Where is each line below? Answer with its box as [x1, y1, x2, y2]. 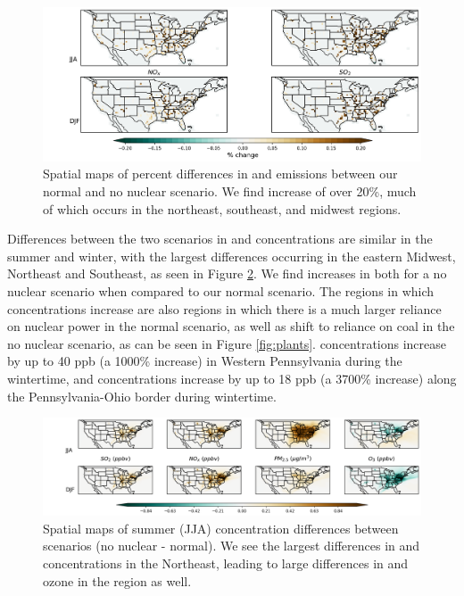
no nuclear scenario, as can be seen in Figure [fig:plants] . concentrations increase [7, 334, 447, 352]
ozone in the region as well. [43, 571, 192, 590]
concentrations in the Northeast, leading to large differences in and [43, 554, 409, 573]
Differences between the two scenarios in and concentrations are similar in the [7, 229, 433, 248]
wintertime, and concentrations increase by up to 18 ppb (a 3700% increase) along [7, 368, 457, 387]
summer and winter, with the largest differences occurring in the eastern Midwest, [7, 246, 456, 265]
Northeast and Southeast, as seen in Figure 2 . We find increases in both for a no [7, 264, 447, 283]
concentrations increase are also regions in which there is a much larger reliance [7, 299, 442, 318]
